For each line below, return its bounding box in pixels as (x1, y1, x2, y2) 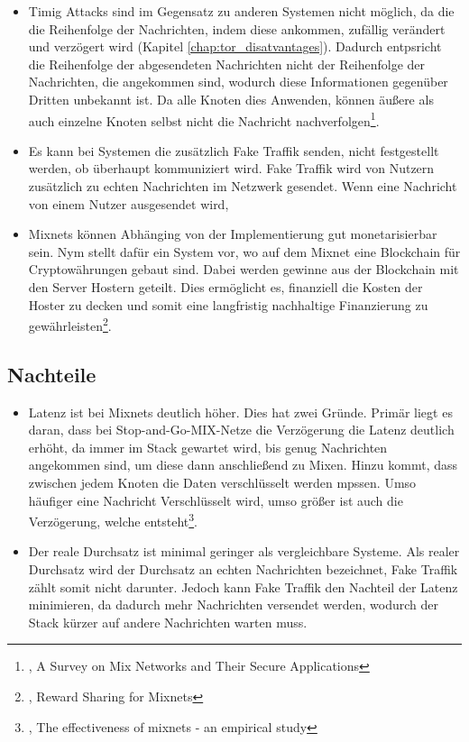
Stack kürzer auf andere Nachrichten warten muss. (28, 612, 308, 631)
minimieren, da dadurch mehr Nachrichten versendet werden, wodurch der (28, 595, 439, 614)
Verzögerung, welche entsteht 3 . (28, 509, 198, 530)
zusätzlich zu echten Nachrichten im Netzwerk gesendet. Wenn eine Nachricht (28, 177, 457, 195)
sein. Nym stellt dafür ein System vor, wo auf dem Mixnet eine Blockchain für (28, 242, 461, 261)
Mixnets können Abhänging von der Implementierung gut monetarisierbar (28, 224, 437, 243)
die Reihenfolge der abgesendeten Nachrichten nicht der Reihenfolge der (28, 54, 426, 73)
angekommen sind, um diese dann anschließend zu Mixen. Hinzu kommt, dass (28, 455, 457, 474)
